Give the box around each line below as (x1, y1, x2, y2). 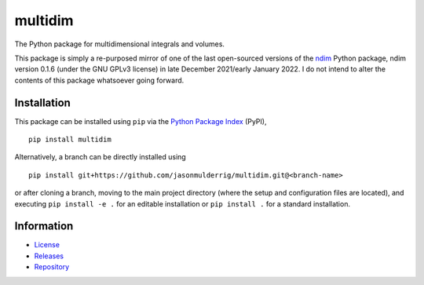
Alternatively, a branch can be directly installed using (14, 152, 186, 162)
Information (14, 220, 74, 233)
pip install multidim (28, 135, 111, 144)
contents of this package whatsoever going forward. (14, 75, 185, 85)
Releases (34, 251, 64, 261)
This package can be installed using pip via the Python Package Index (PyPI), (14, 116, 267, 126)
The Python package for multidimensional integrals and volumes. (14, 39, 225, 49)
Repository (34, 262, 70, 272)
